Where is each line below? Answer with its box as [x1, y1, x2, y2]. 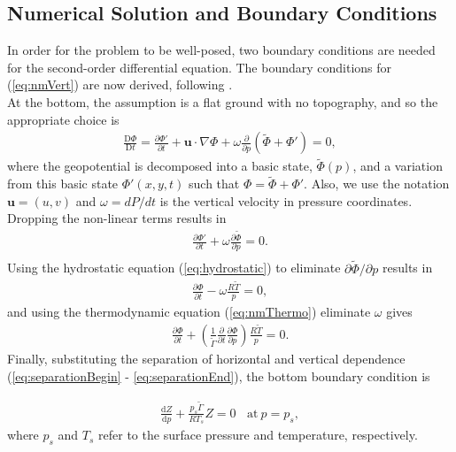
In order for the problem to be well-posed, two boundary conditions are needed [7, 41, 436, 59]
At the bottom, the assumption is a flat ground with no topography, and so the [7, 92, 438, 111]
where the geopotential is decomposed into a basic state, [7, 157, 313, 175]
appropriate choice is [7, 110, 120, 128]
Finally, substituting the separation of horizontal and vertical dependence [7, 349, 406, 367]
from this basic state [7, 174, 119, 193]
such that [189, 174, 240, 193]
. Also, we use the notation [304, 174, 450, 193]
